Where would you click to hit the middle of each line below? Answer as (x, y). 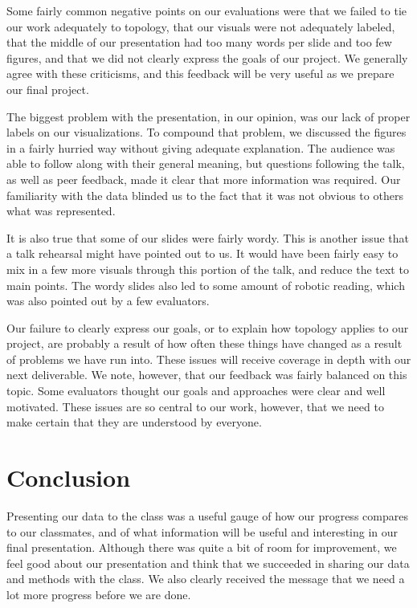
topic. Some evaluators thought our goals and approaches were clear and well (196, 391)
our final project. (48, 89)
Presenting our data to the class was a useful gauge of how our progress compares (207, 515)
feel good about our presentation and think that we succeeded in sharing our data (208, 563)
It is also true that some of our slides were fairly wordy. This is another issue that (208, 237)
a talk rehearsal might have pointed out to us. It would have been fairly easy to (202, 253)
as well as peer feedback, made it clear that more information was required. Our (204, 179)
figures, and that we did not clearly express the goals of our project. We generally (207, 57)
